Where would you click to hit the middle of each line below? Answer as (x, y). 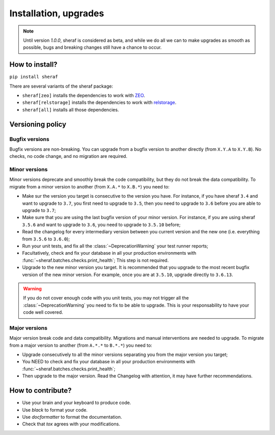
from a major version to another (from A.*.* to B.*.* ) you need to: (81, 345)
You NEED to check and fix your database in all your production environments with (109, 362)
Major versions (29, 328)
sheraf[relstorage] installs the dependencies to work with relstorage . (99, 102)
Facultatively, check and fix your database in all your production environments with (109, 253)
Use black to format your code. (55, 410)
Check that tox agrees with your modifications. (71, 424)
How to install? (34, 64)
